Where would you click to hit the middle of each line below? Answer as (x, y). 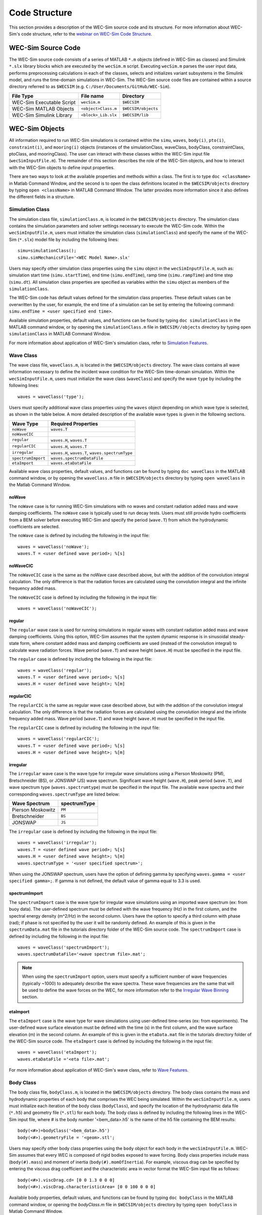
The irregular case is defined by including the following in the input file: (83, 832)
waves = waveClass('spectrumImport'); (64, 947)
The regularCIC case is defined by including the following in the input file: (84, 728)
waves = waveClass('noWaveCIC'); (57, 608)
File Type (23, 96)
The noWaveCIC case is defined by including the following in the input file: (83, 597)
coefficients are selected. (34, 527)
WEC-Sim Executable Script (44, 102)
